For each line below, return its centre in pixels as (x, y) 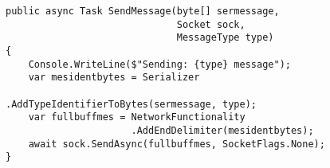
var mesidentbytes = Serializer (114, 78)
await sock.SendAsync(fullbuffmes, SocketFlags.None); (177, 144)
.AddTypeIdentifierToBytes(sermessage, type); (131, 104)
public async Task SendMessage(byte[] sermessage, (143, 11)
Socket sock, (211, 24)
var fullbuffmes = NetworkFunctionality (137, 117)
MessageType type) (225, 38)
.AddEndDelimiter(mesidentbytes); (222, 130)
